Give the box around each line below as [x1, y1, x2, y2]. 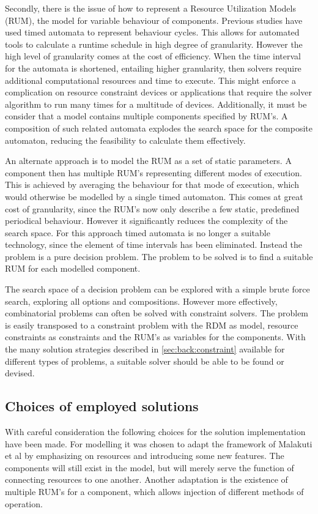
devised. [5, 367, 35, 379]
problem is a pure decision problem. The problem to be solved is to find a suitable [5, 250, 313, 263]
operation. [5, 497, 43, 510]
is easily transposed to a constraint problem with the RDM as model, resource [5, 318, 298, 331]
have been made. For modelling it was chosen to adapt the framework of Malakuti [5, 437, 312, 450]
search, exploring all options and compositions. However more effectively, [5, 294, 278, 307]
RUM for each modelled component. [5, 262, 141, 275]
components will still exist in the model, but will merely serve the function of [5, 461, 294, 474]
